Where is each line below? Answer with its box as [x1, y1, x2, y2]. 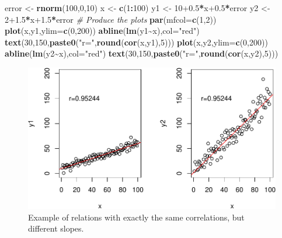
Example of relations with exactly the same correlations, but [28, 211, 245, 223]
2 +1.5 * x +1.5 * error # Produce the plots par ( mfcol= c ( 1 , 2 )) [5, 13, 217, 25]
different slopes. [28, 222, 84, 235]
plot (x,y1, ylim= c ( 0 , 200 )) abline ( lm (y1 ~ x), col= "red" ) [5, 24, 200, 37]
